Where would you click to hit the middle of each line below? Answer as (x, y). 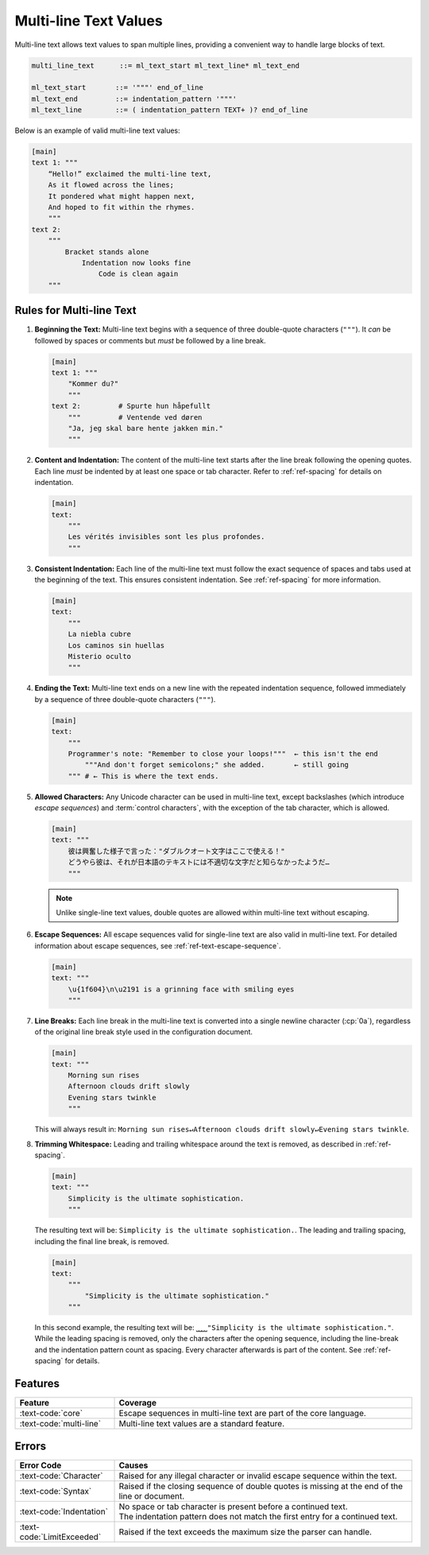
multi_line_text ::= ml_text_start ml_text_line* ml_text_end (166, 65)
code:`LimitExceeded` (60, 1537)
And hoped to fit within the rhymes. (122, 207)
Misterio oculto (99, 656)
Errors (31, 1446)
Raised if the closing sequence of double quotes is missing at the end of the (261, 1486)
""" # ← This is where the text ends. (143, 776)
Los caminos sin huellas (116, 645)
